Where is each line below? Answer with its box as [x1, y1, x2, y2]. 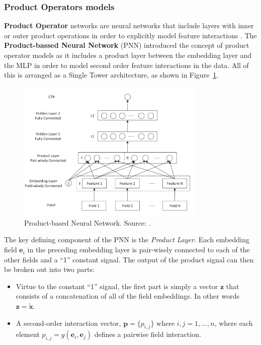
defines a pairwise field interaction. [94, 329, 201, 339]
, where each [214, 317, 253, 328]
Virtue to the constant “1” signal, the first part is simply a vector [16, 281, 218, 291]
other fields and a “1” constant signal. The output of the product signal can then [4, 254, 254, 264]
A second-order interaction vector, [16, 317, 121, 328]
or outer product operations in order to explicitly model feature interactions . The [4, 30, 257, 40]
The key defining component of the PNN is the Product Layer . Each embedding [4, 234, 249, 245]
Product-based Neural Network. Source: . [24, 217, 151, 228]
